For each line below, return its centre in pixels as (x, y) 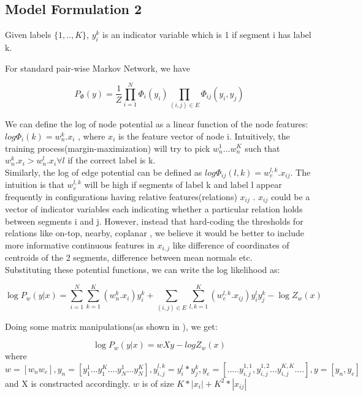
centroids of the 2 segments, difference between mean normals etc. (129, 257)
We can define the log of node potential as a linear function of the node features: (157, 124)
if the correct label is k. (112, 160)
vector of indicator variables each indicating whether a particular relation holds (154, 209)
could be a (290, 196)
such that (262, 148)
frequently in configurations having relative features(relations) (121, 196)
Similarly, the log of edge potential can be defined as (104, 172)
